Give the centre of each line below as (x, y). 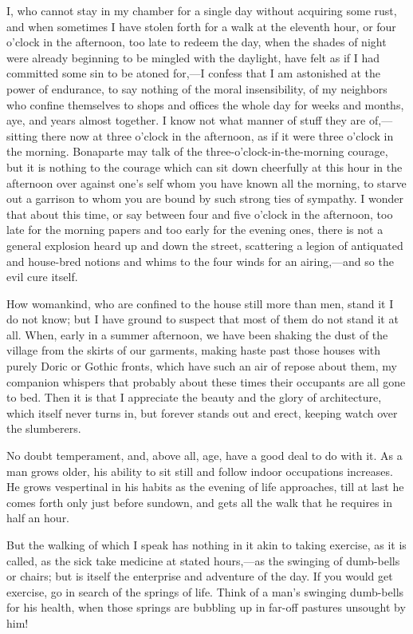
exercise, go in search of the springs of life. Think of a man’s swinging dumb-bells (205, 591)
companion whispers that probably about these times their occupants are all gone (206, 381)
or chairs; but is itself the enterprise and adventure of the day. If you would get (200, 576)
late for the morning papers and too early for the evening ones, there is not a (195, 230)
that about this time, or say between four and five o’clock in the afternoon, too (200, 214)
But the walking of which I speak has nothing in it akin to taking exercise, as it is (206, 545)
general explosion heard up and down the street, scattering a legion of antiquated (205, 245)
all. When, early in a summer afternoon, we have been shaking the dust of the (197, 334)
